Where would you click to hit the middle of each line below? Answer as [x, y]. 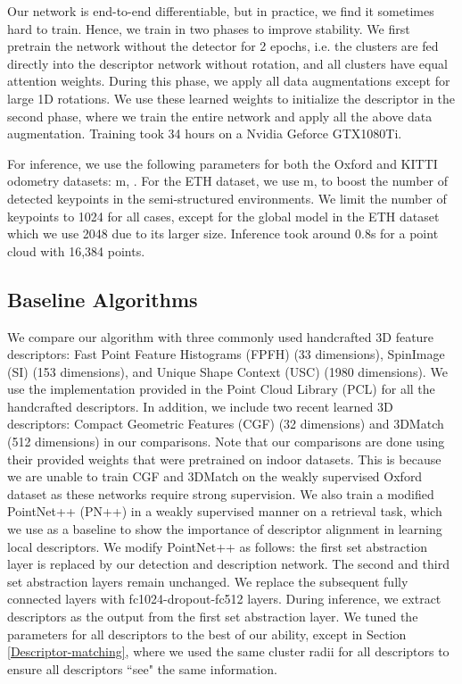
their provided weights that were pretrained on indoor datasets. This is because [224, 459]
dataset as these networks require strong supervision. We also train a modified [221, 493]
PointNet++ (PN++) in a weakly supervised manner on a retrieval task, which [225, 511]
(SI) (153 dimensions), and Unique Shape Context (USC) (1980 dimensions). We [227, 371]
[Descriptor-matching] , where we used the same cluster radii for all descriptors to [228, 651]
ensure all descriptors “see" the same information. [142, 668]
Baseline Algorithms [103, 299]
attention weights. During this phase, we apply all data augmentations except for [229, 81]
